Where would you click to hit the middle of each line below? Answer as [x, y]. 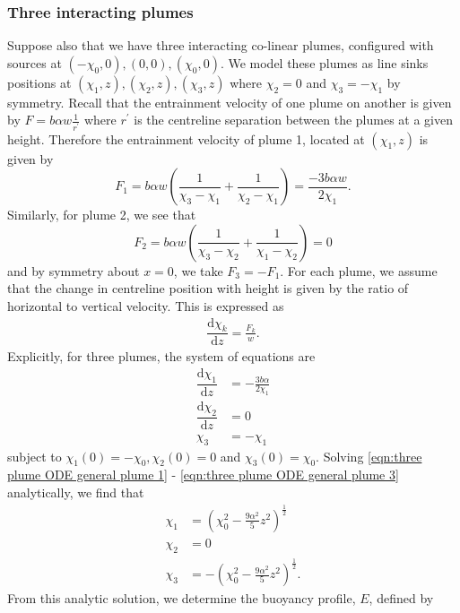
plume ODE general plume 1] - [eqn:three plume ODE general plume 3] [203, 475]
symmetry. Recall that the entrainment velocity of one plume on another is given [230, 102]
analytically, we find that [76, 492]
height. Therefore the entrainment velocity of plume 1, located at [186, 138]
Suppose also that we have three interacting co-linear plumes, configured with [221, 45]
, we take [198, 270]
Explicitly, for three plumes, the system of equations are [161, 356]
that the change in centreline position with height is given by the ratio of [208, 288]
